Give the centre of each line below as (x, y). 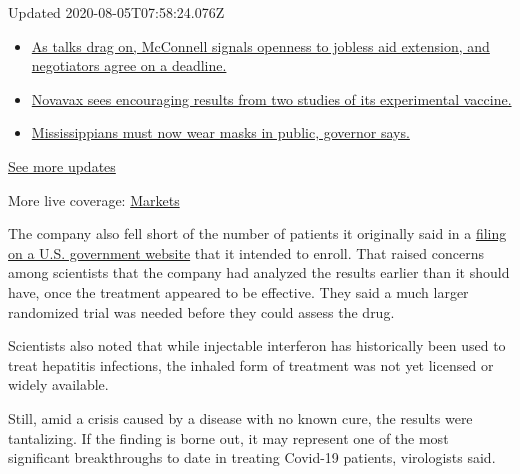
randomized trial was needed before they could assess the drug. (201, 311)
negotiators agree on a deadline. (129, 65)
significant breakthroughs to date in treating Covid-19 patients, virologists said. (252, 457)
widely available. (58, 384)
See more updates (62, 165)
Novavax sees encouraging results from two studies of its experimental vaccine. (271, 98)
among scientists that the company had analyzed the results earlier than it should (259, 272)
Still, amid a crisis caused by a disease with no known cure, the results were (240, 417)
